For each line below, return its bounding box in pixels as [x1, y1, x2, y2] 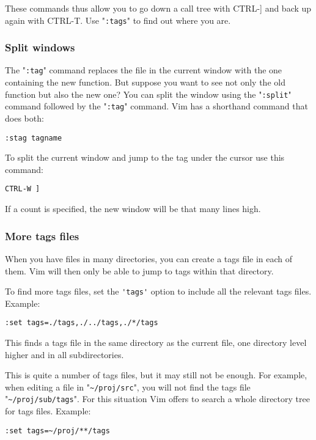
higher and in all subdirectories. [5, 348, 124, 361]
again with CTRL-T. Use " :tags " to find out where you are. [5, 13, 231, 26]
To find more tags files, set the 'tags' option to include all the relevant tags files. [5, 285, 312, 298]
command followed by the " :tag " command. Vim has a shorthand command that [5, 100, 308, 112]
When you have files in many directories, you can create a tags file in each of [5, 252, 293, 265]
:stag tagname [5, 133, 62, 142]
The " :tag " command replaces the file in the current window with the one [5, 64, 282, 76]
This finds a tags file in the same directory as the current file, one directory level [5, 336, 307, 349]
